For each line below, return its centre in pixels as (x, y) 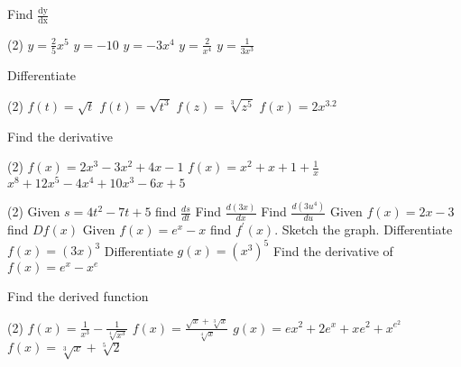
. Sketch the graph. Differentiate (364, 229)
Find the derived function (78, 296)
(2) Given (34, 211)
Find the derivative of (333, 250)
